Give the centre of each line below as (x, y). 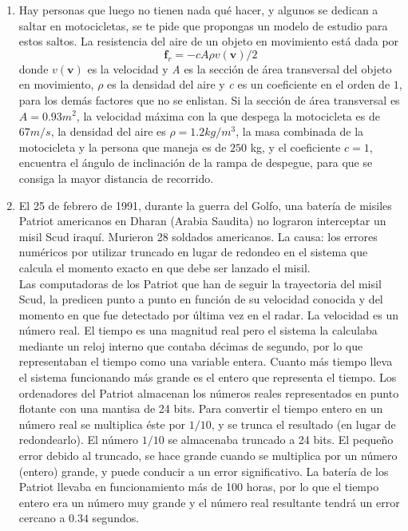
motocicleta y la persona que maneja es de (123, 147)
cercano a (42, 518)
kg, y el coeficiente (295, 147)
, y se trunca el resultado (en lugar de (303, 424)
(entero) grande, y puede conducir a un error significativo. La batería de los (204, 471)
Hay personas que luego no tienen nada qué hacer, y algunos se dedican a (198, 10)
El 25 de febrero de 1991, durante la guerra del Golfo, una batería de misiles (205, 205)
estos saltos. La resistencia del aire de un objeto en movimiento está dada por (209, 41)
